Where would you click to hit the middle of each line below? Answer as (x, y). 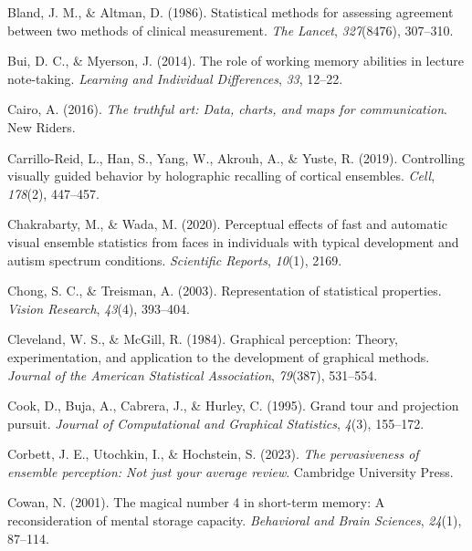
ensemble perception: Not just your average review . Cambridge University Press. (231, 471)
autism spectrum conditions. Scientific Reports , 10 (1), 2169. (175, 260)
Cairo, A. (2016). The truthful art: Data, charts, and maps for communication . (227, 109)
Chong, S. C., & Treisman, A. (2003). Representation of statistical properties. (225, 291)
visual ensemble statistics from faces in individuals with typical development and (233, 241)
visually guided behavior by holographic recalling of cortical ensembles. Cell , (221, 176)
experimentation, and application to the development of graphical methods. (219, 356)
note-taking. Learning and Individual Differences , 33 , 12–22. (175, 78)
